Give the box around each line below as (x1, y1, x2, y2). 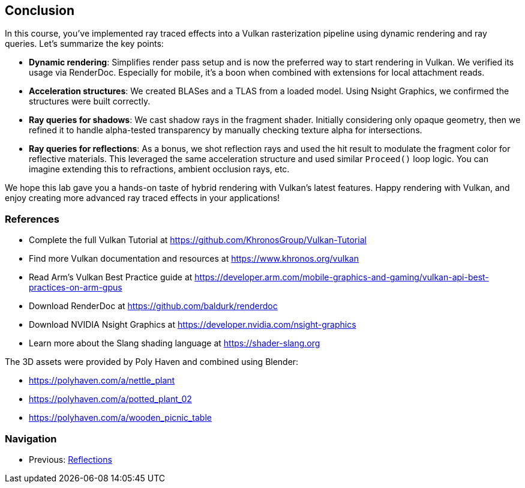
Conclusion (5, 3, 75, 18)
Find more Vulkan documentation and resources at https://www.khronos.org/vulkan (29, 253, 359, 264)
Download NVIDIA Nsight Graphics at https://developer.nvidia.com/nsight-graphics (29, 319, 356, 330)
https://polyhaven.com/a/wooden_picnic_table (29, 412, 212, 423)
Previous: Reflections (29, 454, 112, 465)
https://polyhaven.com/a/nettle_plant (29, 375, 175, 386)
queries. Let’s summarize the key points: (5, 38, 164, 49)
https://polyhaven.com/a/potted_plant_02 (29, 394, 192, 405)
